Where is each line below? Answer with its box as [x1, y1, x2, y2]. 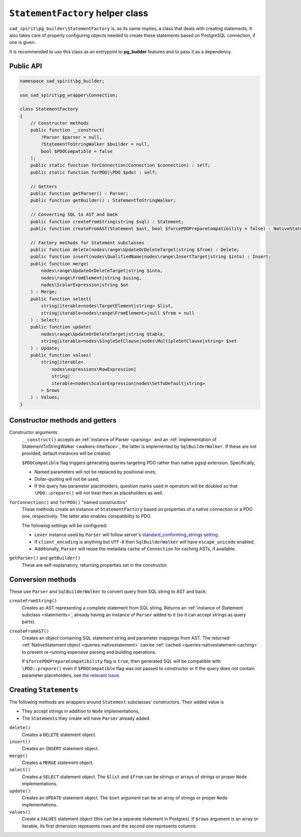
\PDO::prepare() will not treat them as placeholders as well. [34, 490, 164, 496]
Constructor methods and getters [9, 416, 117, 425]
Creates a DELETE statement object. [22, 731, 96, 738]
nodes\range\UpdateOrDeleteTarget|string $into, [41, 268, 163, 274]
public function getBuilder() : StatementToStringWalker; [30, 197, 176, 203]
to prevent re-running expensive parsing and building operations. [22, 649, 157, 655]
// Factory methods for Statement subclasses [30, 240, 144, 246]
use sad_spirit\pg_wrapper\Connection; [20, 92, 118, 98]
